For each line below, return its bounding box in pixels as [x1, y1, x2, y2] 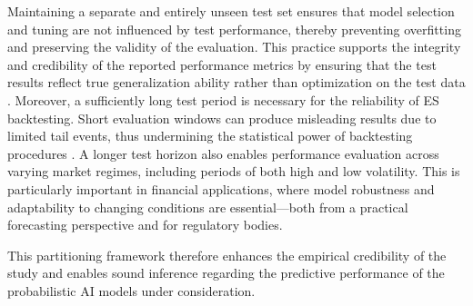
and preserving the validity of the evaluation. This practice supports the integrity [7, 37, 461, 56]
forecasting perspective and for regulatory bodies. [7, 215, 283, 234]
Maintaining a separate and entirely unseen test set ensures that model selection [7, 2, 455, 20]
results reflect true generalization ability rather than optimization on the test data [7, 73, 466, 92]
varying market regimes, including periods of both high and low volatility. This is [7, 162, 460, 181]
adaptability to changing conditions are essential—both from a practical [7, 197, 408, 216]
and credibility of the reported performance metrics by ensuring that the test [7, 54, 437, 74]
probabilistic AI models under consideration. [7, 281, 256, 300]
